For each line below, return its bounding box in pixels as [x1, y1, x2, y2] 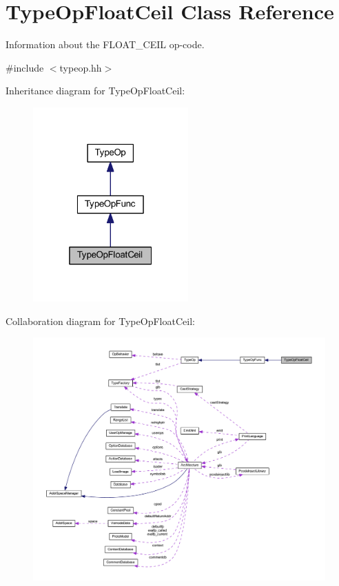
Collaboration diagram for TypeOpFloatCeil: [6, 313, 195, 328]
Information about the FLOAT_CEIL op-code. [6, 37, 205, 52]
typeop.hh [59, 60, 102, 74]
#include [6, 60, 44, 74]
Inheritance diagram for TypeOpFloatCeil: [6, 83, 185, 98]
